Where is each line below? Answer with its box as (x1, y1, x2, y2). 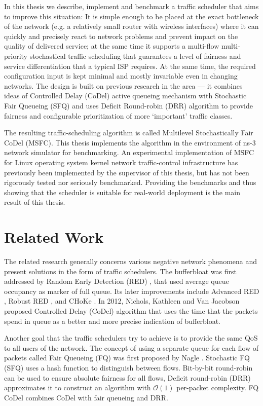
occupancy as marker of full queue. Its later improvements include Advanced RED (4, 285, 259, 296)
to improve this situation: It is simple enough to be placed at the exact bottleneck (4, 11, 259, 21)
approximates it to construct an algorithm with (4, 382, 151, 393)
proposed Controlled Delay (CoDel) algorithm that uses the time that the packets (4, 305, 258, 316)
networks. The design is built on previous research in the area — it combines (4, 80, 243, 91)
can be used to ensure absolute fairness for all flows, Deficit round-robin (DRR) (4, 372, 251, 383)
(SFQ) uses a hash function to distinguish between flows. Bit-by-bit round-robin (4, 362, 253, 373)
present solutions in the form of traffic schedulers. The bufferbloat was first (4, 266, 237, 276)
